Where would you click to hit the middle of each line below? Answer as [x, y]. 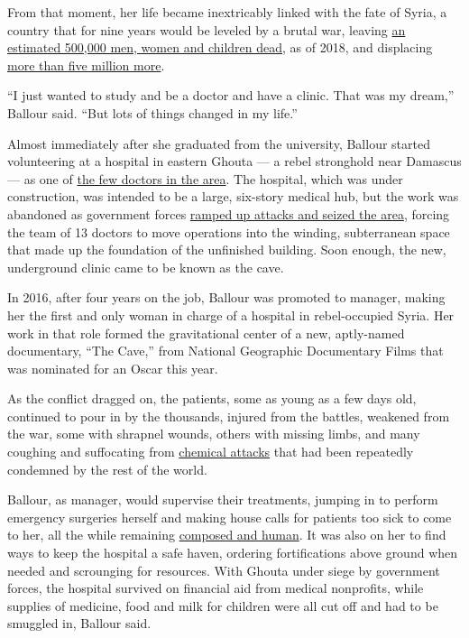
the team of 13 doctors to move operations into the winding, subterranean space [229, 231]
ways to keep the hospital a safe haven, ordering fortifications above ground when [233, 553]
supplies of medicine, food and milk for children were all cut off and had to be [223, 605]
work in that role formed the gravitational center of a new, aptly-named [206, 333]
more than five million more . [86, 65]
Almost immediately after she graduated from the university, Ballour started [219, 143]
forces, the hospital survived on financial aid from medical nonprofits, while [216, 588]
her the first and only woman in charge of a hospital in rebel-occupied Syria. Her [231, 314]
